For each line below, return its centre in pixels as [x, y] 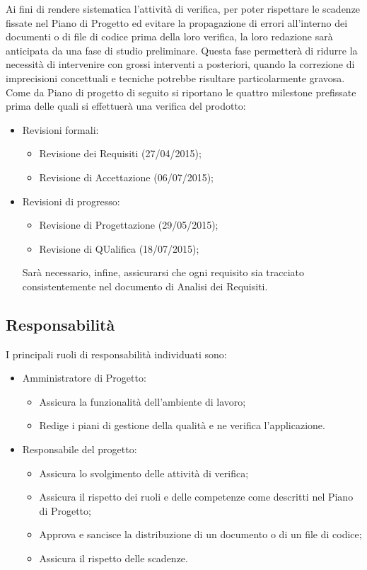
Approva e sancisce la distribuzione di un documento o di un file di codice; [200, 534]
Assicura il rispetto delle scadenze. [113, 558]
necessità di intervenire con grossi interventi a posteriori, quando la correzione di [180, 64]
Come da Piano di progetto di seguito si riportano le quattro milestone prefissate [181, 92]
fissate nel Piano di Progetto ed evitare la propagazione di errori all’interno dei [177, 22]
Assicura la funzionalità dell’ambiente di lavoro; [142, 401]
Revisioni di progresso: [71, 201]
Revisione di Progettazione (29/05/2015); [129, 225]
